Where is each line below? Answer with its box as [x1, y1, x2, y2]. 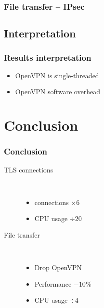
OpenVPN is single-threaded [15, 70, 99, 80]
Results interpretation [4, 51, 91, 63]
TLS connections [4, 164, 53, 174]
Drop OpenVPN [34, 262, 82, 273]
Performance [34, 278, 72, 289]
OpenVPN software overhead [15, 86, 100, 97]
